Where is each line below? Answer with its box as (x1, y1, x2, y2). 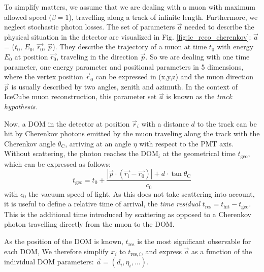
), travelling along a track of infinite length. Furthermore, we (69, 11, 258, 22)
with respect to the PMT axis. (139, 138, 234, 148)
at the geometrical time (162, 148, 236, 159)
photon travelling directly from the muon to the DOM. (4, 219, 175, 229)
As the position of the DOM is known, (4, 236, 123, 247)
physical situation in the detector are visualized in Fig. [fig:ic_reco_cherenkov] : (4, 31, 251, 42)
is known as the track (166, 91, 232, 102)
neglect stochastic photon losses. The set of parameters (4, 21, 175, 32)
